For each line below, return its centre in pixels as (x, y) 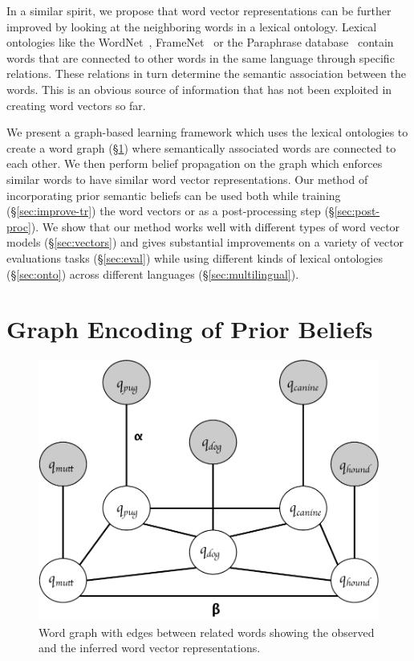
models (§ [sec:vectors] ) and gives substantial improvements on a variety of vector (205, 242)
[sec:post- (357, 211)
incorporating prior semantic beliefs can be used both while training (174, 195)
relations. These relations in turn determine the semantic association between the (206, 73)
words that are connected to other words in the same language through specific (201, 57)
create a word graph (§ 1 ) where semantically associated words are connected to (201, 147)
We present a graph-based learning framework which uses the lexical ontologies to (207, 132)
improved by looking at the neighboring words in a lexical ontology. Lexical (192, 26)
